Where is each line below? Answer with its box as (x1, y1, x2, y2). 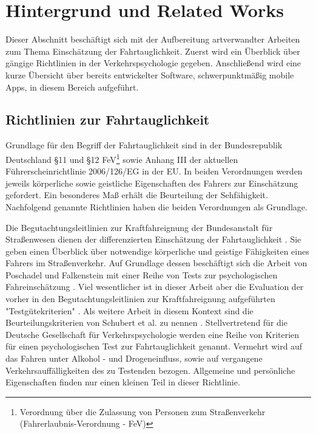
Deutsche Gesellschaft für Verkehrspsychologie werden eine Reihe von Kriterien (5, 328, 300, 340)
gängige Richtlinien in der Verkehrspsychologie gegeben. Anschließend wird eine (5, 57, 301, 69)
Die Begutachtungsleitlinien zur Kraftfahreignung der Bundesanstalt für (5, 221, 273, 233)
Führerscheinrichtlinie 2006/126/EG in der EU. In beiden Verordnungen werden (5, 165, 303, 177)
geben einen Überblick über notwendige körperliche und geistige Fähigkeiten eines (5, 244, 309, 257)
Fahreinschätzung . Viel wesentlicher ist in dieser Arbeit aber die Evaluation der (5, 280, 304, 293)
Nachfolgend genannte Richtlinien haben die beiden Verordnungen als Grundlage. (5, 200, 308, 213)
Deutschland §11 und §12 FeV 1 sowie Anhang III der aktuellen (5, 151, 238, 165)
